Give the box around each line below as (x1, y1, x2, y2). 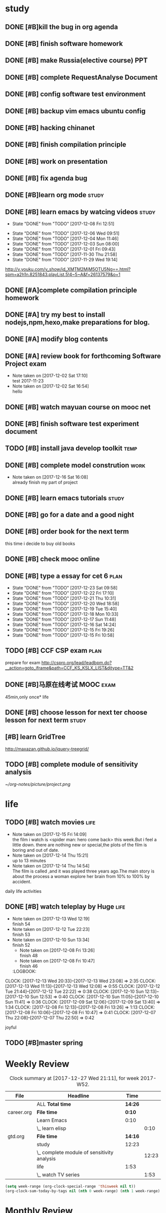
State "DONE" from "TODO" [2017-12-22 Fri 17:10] (12, 590, 114, 596)
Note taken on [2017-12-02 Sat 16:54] (12, 383, 89, 389)
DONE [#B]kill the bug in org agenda (5, 23, 118, 31)
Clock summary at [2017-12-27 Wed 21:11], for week (9, 1074, 139, 1081)
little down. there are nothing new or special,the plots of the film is (12, 842, 147, 848)
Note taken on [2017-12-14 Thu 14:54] (12, 863, 90, 869)
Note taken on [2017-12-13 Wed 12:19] (12, 916, 90, 922)
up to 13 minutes (12, 857, 46, 864)
